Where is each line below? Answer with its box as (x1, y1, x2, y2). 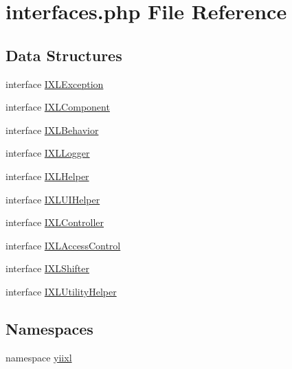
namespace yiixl (5, 350, 72, 364)
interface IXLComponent (5, 100, 110, 114)
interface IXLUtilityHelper (5, 284, 117, 298)
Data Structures (5, 44, 122, 65)
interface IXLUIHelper (5, 192, 100, 206)
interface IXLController (5, 215, 104, 230)
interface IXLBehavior (5, 122, 99, 137)
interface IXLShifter (5, 261, 90, 276)
